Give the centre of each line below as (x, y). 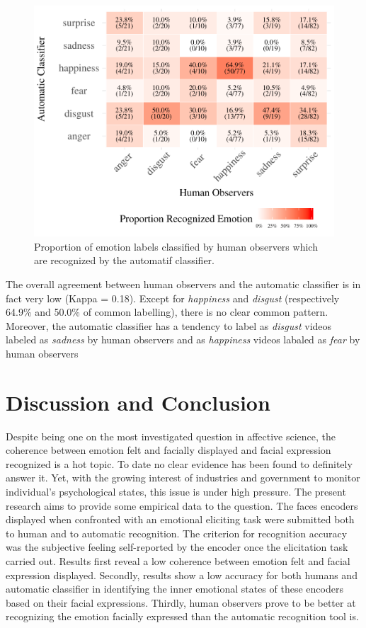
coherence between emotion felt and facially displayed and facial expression (168, 450)
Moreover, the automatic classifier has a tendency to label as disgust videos (169, 325)
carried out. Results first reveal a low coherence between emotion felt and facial (178, 560)
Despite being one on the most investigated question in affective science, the (171, 436)
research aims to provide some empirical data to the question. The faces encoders (182, 505)
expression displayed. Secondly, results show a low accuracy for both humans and (182, 575)
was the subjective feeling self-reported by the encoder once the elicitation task (177, 547)
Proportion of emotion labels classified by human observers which (176, 246)
